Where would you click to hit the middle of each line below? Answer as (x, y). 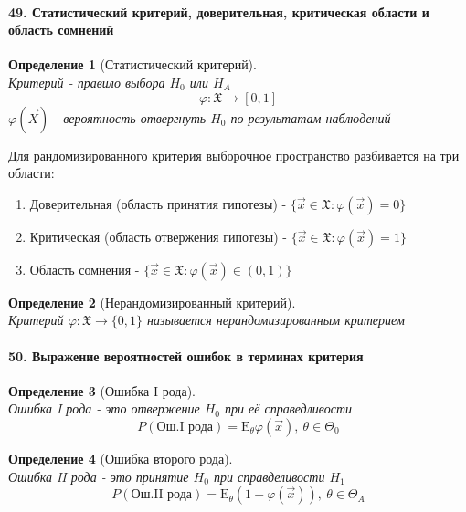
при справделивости (269, 476)
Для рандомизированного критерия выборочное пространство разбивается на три (234, 155)
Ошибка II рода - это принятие (99, 476)
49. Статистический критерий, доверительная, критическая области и (219, 11)
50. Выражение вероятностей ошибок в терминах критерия (186, 355)
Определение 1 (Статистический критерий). (132, 64)
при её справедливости (289, 408)
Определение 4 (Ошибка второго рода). (121, 458)
